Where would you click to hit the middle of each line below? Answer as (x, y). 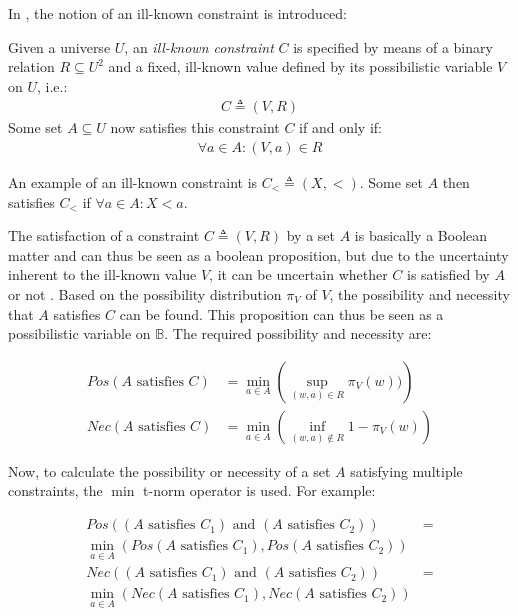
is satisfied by (448, 274)
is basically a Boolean (421, 235)
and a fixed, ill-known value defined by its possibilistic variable (300, 66)
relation (31, 66)
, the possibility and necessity (419, 294)
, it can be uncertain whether (298, 274)
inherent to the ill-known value (102, 274)
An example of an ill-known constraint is (133, 182)
